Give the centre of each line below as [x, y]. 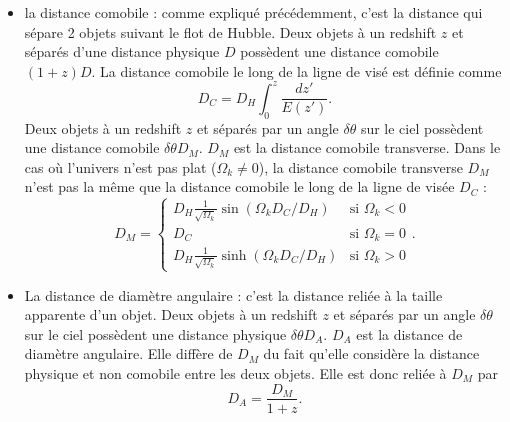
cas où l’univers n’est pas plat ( [120, 166]
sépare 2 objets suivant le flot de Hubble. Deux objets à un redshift [230, 31]
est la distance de [409, 333]
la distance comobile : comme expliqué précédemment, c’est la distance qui [253, 12]
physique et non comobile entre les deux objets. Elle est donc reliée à [235, 372]
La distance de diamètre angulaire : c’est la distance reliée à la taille [233, 294]
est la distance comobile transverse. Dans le [367, 147]
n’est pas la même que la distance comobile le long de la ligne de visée [239, 186]
